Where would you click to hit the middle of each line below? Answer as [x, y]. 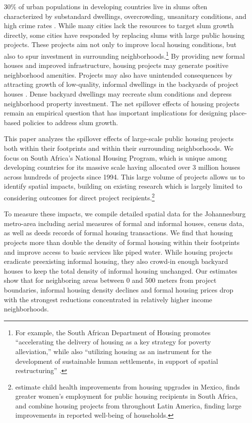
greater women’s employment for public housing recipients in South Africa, [126, 396]
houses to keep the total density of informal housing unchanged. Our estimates [121, 270]
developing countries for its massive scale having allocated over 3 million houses [122, 167]
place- [238, 113]
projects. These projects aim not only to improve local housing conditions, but [120, 44]
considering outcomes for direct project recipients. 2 [79, 196]
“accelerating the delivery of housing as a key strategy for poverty [113, 342]
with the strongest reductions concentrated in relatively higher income [108, 299]
